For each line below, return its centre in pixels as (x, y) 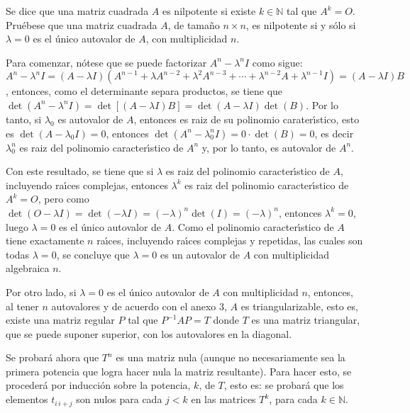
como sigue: (277, 62)
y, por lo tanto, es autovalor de (269, 147)
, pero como (63, 199)
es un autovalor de (200, 254)
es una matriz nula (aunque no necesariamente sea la (231, 357)
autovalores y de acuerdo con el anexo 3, (139, 306)
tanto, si (24, 119)
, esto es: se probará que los (284, 385)
